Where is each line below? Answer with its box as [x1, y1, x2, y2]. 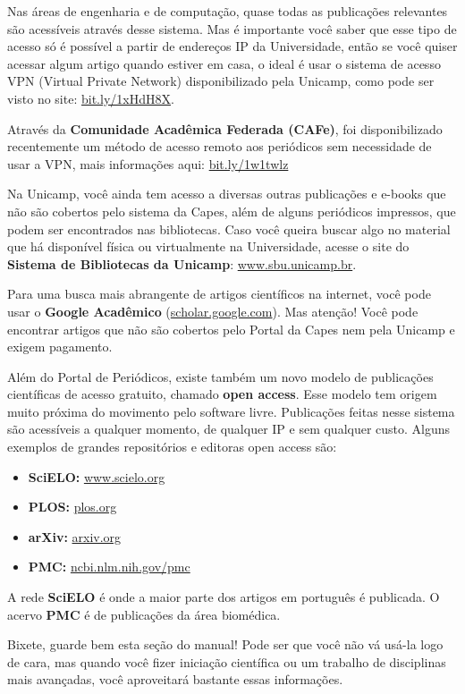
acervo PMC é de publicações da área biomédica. [7, 605, 281, 623]
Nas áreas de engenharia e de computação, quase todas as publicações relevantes [7, 2, 448, 20]
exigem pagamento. [7, 337, 113, 356]
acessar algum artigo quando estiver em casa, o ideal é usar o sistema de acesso [7, 54, 441, 72]
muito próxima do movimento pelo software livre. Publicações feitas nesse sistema [7, 402, 455, 420]
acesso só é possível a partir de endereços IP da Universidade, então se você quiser [7, 37, 458, 55]
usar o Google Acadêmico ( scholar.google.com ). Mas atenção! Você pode [7, 301, 418, 320]
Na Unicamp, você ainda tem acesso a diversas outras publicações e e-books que [7, 184, 446, 203]
